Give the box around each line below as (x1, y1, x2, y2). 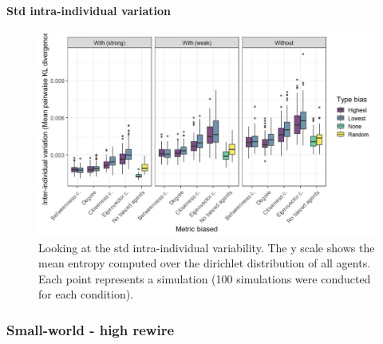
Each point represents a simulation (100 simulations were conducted (38, 270, 371, 287)
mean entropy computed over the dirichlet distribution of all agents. (38, 255, 371, 271)
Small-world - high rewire (6, 319, 175, 339)
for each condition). (38, 286, 134, 302)
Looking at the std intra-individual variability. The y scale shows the (38, 239, 375, 255)
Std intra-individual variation (6, 2, 171, 18)
